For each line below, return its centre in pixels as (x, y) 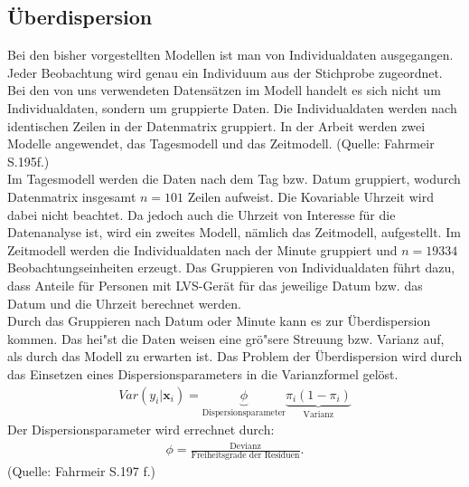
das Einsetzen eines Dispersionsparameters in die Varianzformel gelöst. (203, 373)
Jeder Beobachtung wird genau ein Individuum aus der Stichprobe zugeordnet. (225, 72)
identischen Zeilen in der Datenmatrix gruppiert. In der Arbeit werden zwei (216, 125)
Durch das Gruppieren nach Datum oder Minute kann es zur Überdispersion (219, 321)
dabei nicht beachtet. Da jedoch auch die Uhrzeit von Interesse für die (202, 214)
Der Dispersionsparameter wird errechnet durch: (141, 429)
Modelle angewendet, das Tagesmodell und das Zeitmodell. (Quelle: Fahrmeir (221, 143)
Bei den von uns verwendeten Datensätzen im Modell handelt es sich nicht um (224, 90)
